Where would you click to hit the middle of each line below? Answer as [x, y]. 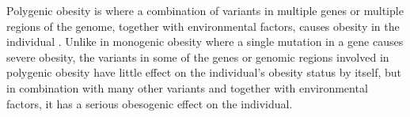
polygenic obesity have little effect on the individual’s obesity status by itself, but [204, 72]
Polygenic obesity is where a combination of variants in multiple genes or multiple [205, 10]
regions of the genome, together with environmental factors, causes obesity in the [203, 26]
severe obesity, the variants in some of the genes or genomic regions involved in [198, 57]
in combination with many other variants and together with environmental [187, 87]
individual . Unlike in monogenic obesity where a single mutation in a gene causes [205, 42]
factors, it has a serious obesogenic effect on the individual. [150, 103]
